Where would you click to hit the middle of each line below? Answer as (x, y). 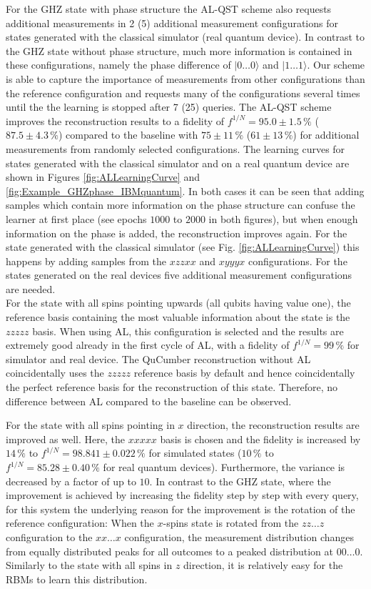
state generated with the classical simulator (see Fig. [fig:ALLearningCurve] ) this (183, 247)
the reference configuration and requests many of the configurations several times (183, 93)
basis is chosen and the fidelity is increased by (260, 439)
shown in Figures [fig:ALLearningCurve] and (103, 177)
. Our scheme (336, 65)
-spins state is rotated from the (231, 523)
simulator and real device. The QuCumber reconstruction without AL (158, 358)
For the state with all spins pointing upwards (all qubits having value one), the (178, 303)
